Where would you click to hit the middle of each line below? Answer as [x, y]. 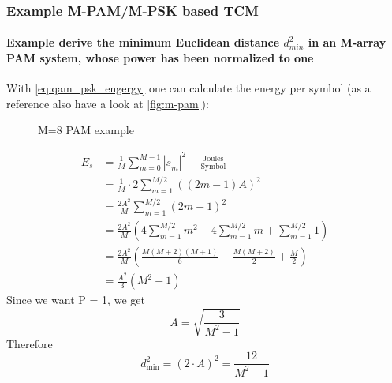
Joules [213, 159]
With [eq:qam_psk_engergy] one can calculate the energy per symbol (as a [189, 88]
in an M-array [347, 42]
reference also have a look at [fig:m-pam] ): [108, 103]
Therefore [30, 343]
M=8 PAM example [86, 130]
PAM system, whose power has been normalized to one [160, 58]
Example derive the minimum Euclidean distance [143, 42]
